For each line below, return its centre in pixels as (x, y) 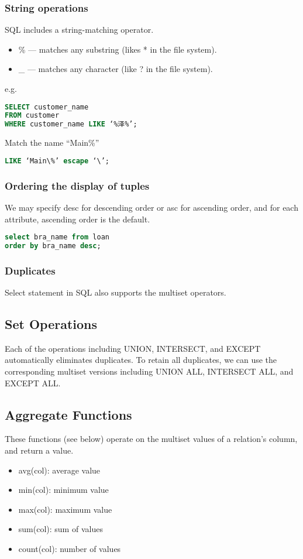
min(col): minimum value (63, 490)
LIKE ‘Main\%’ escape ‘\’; (57, 161)
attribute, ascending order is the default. (78, 219)
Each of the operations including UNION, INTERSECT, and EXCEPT (133, 348)
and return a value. (39, 450)
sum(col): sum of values (61, 529)
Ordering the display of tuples (77, 185)
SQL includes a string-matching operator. (79, 30)
